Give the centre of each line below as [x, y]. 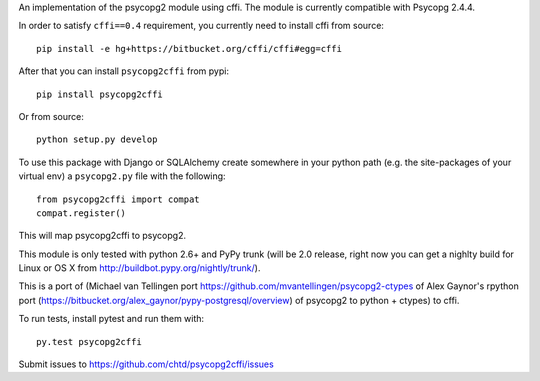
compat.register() [81, 213]
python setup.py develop [97, 139]
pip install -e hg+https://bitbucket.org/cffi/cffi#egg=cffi [189, 48]
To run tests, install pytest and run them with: [111, 319]
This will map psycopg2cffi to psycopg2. [102, 236]
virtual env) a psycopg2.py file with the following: [122, 176]
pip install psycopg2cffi [100, 94]
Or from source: [51, 116]
